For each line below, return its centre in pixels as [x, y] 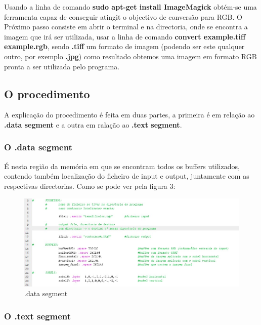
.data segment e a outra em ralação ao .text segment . [93, 124]
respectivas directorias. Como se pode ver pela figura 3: [90, 186]
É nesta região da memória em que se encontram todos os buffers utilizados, [122, 166]
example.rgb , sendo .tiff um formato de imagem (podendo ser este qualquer [124, 46]
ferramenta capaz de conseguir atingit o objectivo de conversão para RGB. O [123, 16]
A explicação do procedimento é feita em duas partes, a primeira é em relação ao [129, 115]
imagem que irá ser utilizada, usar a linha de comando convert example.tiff [125, 36]
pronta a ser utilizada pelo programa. [62, 66]
